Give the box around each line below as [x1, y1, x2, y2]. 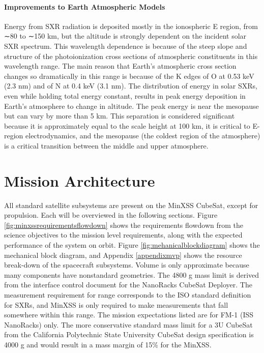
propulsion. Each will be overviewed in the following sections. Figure [4, 210, 218, 220]
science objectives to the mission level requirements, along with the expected [4, 229, 243, 240]
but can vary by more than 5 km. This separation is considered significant [4, 110, 235, 121]
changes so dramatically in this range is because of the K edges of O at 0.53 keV [4, 70, 254, 81]
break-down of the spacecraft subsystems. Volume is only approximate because [4, 259, 249, 270]
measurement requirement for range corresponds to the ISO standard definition [4, 289, 251, 300]
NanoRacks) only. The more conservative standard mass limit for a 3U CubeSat [4, 319, 253, 330]
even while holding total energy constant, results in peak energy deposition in [4, 90, 246, 101]
